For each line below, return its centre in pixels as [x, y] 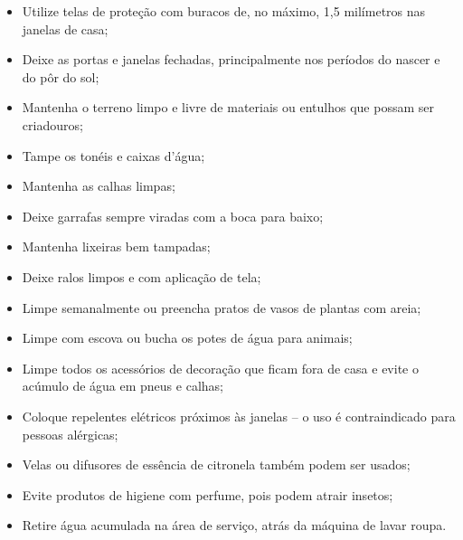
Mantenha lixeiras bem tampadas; [116, 246]
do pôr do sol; [61, 76]
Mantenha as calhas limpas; [99, 186]
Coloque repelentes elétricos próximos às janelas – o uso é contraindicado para [239, 416]
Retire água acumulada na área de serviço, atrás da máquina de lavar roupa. [234, 525]
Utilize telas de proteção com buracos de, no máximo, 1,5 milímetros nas [224, 11]
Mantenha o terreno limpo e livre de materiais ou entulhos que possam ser [228, 107]
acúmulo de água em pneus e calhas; [123, 386]
